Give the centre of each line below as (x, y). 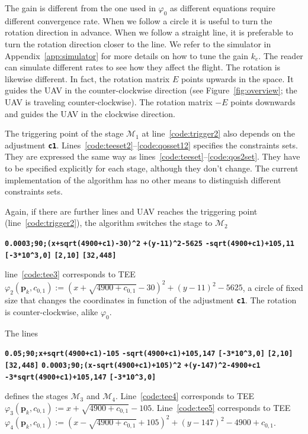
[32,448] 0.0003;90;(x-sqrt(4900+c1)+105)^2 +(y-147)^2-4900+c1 (133, 366)
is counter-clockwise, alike (52, 312)
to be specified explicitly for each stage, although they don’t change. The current (152, 168)
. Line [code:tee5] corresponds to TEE (221, 407)
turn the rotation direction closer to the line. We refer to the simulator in (138, 43)
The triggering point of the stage (64, 133)
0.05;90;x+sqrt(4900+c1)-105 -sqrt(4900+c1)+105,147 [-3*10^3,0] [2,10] (149, 354)
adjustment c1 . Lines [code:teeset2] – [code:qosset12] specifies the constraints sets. (151, 145)
